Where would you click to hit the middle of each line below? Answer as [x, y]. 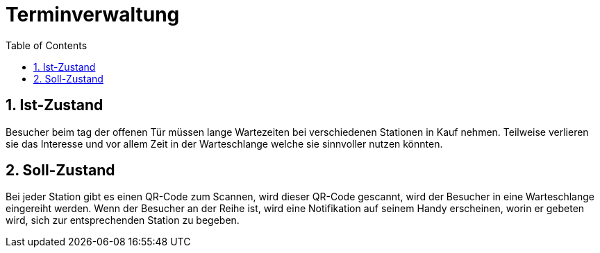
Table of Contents [47, 45]
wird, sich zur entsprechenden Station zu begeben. [123, 220]
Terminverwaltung [93, 15]
